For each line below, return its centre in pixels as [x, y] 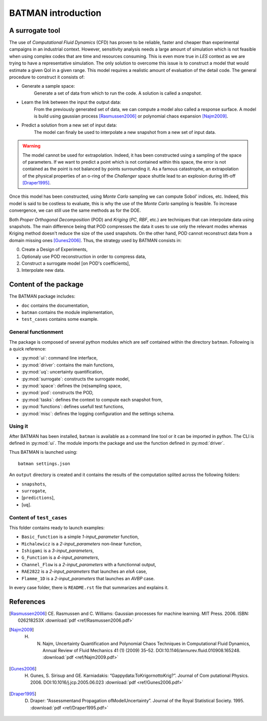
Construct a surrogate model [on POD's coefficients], [76, 263]
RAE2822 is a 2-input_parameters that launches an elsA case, [84, 571]
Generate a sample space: [48, 86]
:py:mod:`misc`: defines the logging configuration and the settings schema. [98, 414]
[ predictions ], [38, 498]
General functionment [36, 332]
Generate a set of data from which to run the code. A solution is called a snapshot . [118, 93]
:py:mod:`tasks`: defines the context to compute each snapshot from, [92, 400]
